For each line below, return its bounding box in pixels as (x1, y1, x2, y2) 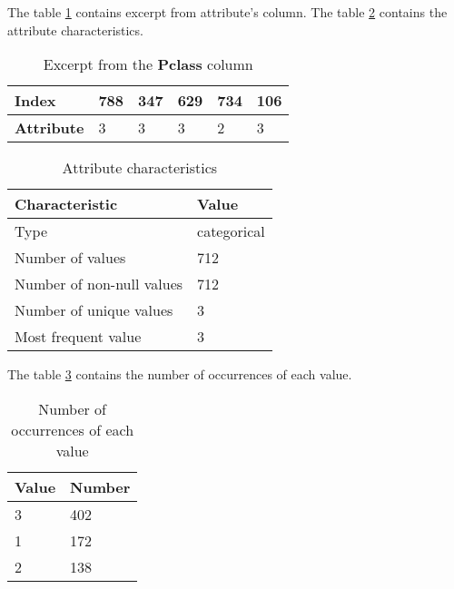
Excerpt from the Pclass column (43, 54, 253, 75)
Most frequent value (15, 326, 142, 348)
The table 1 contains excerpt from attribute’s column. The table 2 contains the (7, 3, 448, 21)
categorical (197, 221, 265, 242)
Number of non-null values (15, 273, 183, 295)
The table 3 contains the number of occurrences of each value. (7, 365, 352, 384)
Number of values (15, 247, 126, 269)
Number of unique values (15, 299, 173, 321)
